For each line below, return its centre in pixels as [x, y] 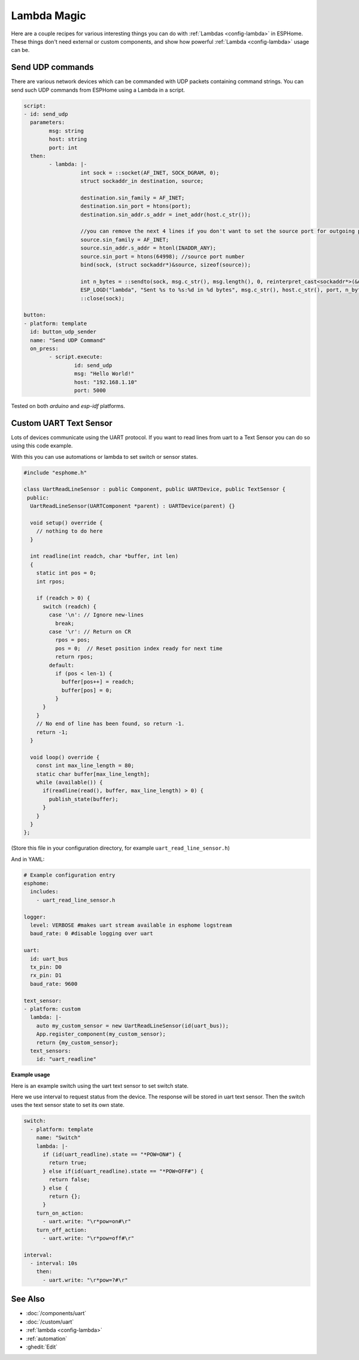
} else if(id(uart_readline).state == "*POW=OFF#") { [123, 1171]
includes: [45, 892]
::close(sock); [103, 298]
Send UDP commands [52, 67]
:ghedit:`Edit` [42, 1347]
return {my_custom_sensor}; [77, 1042]
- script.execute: [76, 357]
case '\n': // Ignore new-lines [96, 615]
